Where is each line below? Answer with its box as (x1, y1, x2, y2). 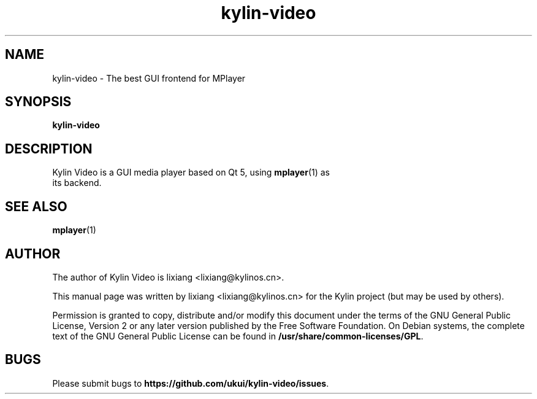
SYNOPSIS (5, 94, 72, 110)
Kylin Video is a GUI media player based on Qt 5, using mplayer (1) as (52, 167, 330, 178)
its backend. (52, 177, 102, 188)
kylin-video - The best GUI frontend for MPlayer (52, 72, 246, 83)
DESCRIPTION (5, 141, 93, 157)
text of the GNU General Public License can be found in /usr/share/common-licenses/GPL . (52, 330, 424, 341)
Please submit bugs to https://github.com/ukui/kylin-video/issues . (52, 378, 329, 389)
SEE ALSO (5, 198, 67, 214)
